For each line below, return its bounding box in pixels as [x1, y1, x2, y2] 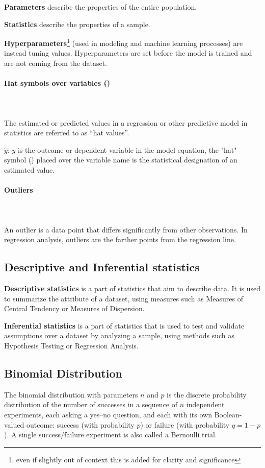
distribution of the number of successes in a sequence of [4, 399, 178, 410]
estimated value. [4, 164, 55, 175]
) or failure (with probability [140, 419, 230, 430]
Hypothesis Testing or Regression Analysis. [4, 340, 139, 350]
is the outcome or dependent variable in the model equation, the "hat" [17, 144, 237, 155]
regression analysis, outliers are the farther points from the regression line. [4, 234, 236, 245]
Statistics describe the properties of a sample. [4, 18, 150, 29]
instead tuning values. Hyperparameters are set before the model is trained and [4, 48, 252, 58]
